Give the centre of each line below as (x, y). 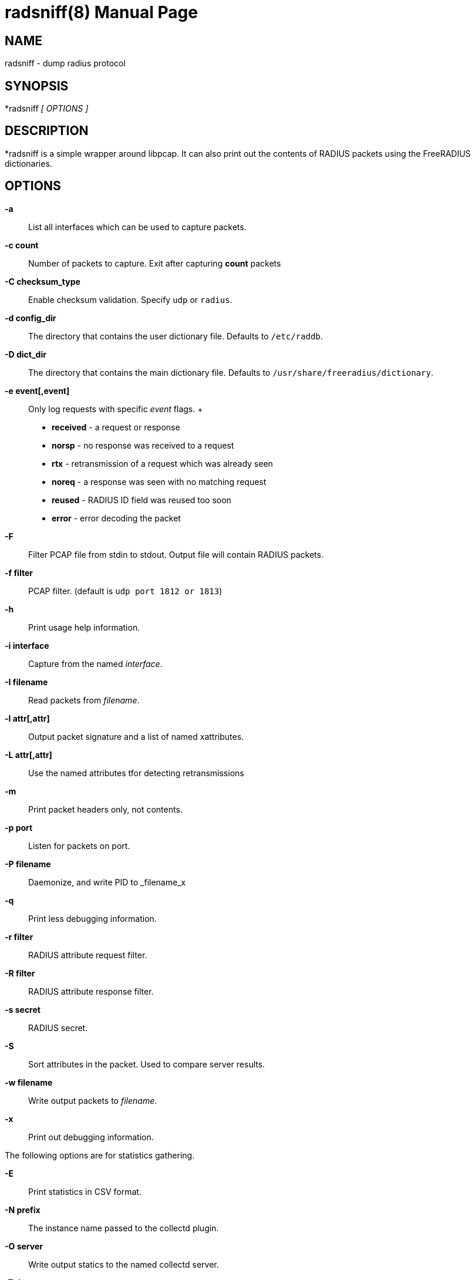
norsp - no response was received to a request (143, 445)
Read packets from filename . (84, 700)
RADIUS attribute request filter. (88, 955)
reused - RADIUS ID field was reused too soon (142, 500)
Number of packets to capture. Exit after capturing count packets (155, 263)
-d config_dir (31, 318)
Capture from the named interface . (95, 663)
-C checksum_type (43, 281)
